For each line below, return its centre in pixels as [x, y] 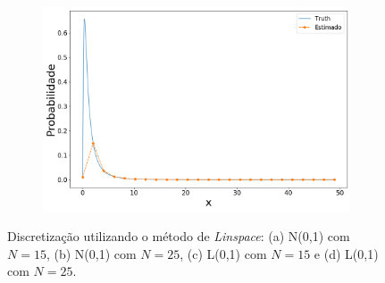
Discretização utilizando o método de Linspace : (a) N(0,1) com [179, 236]
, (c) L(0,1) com [223, 253]
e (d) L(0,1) [346, 253]
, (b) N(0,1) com [91, 253]
